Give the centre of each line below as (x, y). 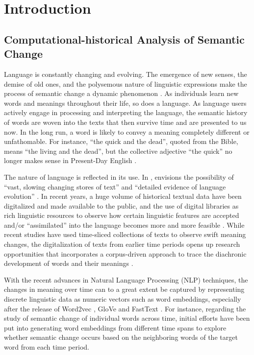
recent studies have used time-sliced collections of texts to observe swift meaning (125, 234)
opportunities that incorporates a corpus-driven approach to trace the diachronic (125, 253)
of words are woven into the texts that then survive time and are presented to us (125, 122)
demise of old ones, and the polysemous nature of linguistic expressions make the (126, 83)
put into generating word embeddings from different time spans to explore (115, 327)
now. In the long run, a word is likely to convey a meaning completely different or (127, 131)
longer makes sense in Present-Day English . (70, 160)
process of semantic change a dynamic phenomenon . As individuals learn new (121, 93)
